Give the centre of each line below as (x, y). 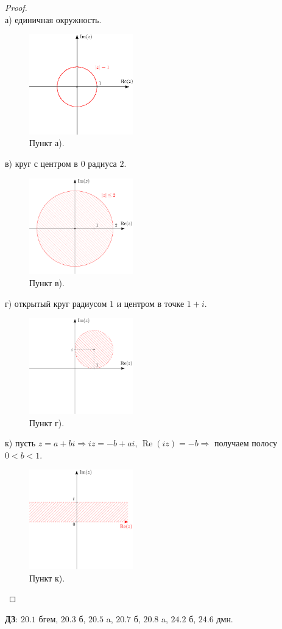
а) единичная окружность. (53, 19)
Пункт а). (47, 143)
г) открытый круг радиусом (56, 303)
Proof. (16, 7)
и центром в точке (150, 303)
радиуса (102, 163)
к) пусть (20, 443)
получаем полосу (246, 443)
